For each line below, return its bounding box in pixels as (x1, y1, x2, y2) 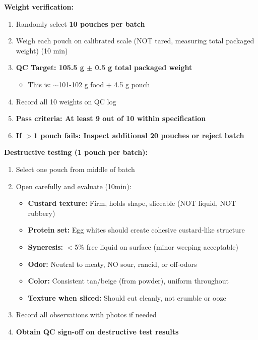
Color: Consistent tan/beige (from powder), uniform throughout (28, 275, 229, 286)
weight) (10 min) (16, 45, 68, 55)
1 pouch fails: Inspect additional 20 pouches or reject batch (33, 130, 244, 140)
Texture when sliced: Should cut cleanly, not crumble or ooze (28, 292, 226, 303)
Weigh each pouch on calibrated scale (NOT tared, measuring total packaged (16, 35, 254, 46)
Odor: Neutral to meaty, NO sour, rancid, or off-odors (28, 258, 197, 269)
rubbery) (28, 207, 55, 218)
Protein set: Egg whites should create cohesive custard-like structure (28, 224, 245, 235)
